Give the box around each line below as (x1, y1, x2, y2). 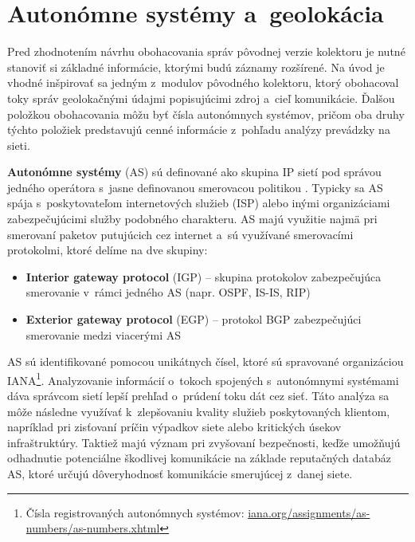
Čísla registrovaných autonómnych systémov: (25, 504, 245, 520)
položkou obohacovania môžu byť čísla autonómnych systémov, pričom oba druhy (7, 105, 405, 122)
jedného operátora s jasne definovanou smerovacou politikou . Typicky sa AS (7, 179, 383, 195)
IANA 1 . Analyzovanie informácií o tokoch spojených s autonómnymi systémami (7, 369, 399, 388)
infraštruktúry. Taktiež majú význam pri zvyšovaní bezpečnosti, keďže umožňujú (7, 434, 401, 450)
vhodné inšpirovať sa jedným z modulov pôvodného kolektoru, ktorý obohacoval (7, 74, 399, 91)
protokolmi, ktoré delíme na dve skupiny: (7, 242, 208, 258)
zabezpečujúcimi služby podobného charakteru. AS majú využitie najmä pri (7, 210, 378, 227)
